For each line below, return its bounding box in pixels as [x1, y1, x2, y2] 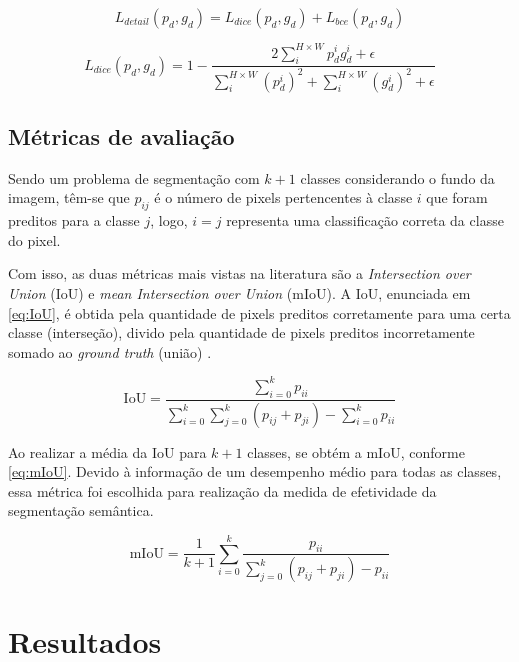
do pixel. [8, 229, 61, 250]
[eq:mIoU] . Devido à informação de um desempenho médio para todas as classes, [8, 461, 502, 482]
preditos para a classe [8, 210, 140, 231]
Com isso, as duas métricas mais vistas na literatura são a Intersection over [8, 263, 471, 284]
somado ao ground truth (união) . [8, 341, 212, 362]
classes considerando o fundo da [300, 167, 495, 188]
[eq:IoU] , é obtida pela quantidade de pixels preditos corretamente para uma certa [8, 302, 511, 323]
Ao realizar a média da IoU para [8, 441, 207, 462]
